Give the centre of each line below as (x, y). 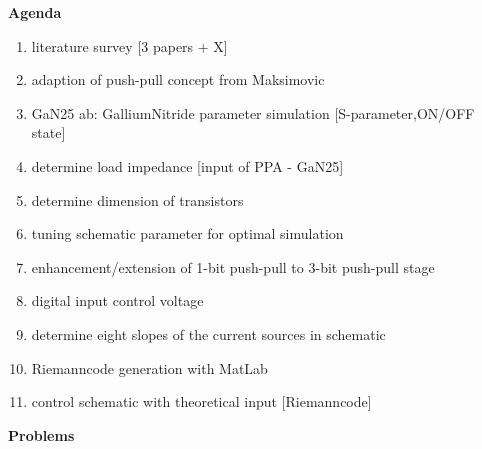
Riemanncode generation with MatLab (149, 367)
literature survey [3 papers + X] (129, 45)
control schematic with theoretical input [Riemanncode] (201, 401)
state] (48, 132)
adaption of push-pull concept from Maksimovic (178, 79)
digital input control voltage (117, 300)
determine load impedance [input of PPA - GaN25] (187, 165)
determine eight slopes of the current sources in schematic (208, 333)
